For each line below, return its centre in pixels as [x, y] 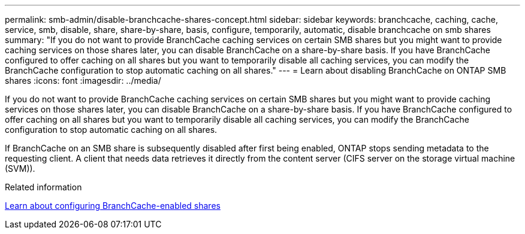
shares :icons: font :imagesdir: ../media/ [83, 80]
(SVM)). [20, 168]
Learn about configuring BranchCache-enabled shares [113, 206]
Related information [43, 187]
